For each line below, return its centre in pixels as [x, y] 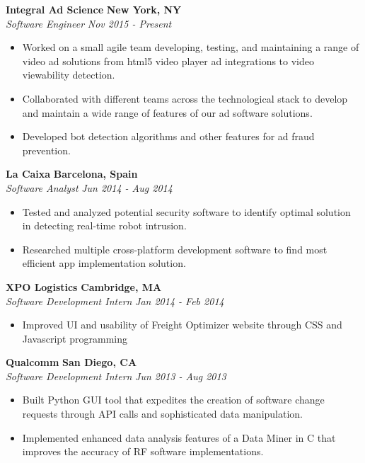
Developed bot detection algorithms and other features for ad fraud [168, 136]
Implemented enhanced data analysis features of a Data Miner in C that [179, 437]
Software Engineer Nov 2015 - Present [89, 23]
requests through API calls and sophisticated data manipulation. [162, 414]
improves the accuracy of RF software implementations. [143, 451]
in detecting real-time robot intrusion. [104, 225]
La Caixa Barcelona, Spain [72, 174]
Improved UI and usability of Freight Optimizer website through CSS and [182, 325]
